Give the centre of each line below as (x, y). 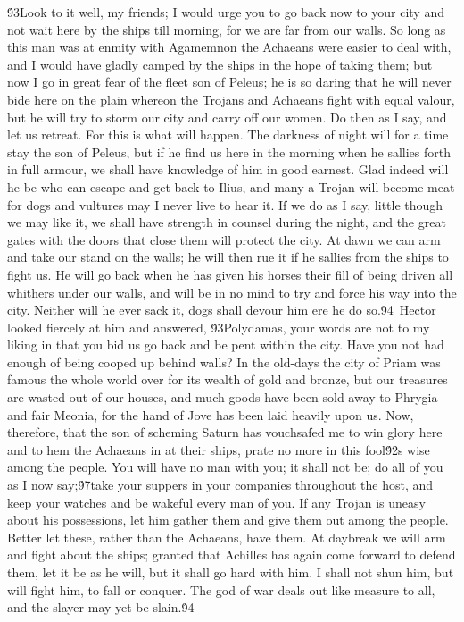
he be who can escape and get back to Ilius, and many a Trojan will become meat (231, 186)
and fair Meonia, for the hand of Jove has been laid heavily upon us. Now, (211, 414)
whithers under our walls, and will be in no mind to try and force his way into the (232, 292)
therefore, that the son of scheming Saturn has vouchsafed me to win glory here (225, 432)
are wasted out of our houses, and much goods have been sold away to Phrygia (223, 397)
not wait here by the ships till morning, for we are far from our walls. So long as (227, 29)
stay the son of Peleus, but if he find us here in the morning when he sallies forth (229, 151)
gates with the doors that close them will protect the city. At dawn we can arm (224, 239)
